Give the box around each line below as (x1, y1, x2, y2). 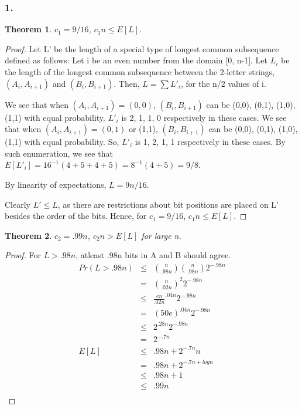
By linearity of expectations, (5, 178, 107, 190)
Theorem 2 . (5, 229, 52, 241)
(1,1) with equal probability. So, (5, 136, 119, 148)
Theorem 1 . (5, 23, 52, 35)
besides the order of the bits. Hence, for (5, 209, 147, 222)
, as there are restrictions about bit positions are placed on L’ (57, 198, 279, 210)
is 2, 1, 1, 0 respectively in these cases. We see (121, 111, 287, 123)
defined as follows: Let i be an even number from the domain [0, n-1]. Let (5, 54, 267, 66)
